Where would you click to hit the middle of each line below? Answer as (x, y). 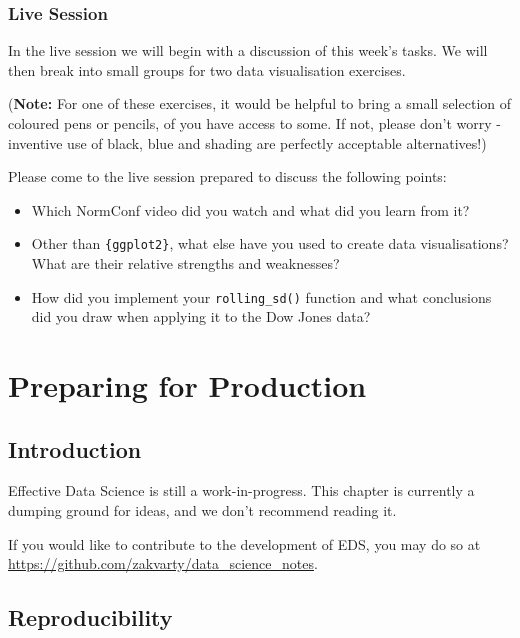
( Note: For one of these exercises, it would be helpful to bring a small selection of (259, 103)
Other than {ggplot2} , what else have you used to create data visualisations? (270, 243)
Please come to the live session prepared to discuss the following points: (227, 176)
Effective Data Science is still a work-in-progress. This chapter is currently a (241, 490)
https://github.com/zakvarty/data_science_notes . (163, 563)
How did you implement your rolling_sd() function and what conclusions (261, 296)
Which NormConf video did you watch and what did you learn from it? (250, 209)
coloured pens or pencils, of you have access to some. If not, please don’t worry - (254, 123)
